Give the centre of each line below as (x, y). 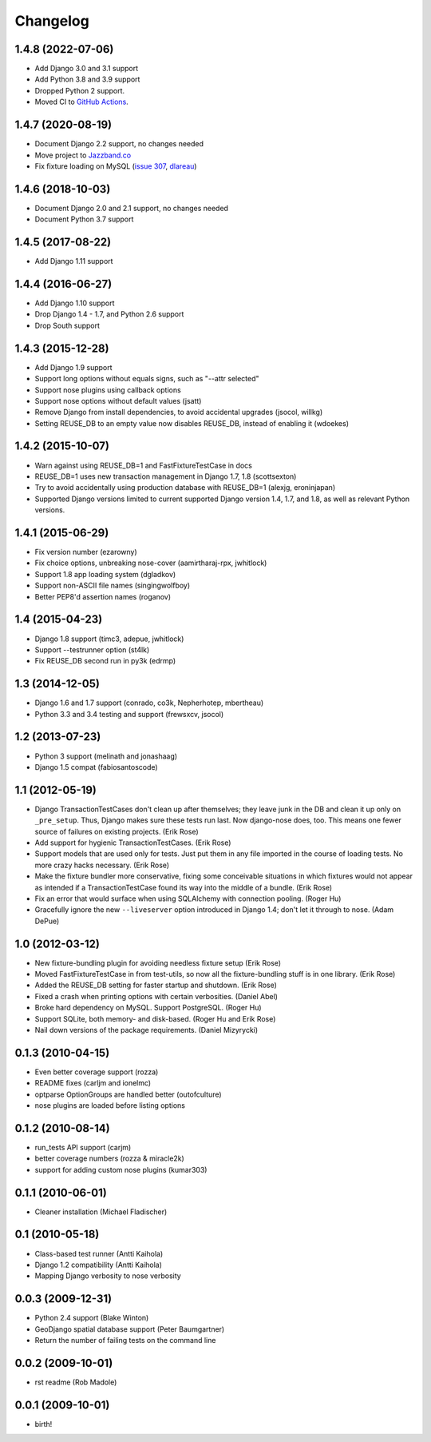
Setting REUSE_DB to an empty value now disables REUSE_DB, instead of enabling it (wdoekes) (192, 423)
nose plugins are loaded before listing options (110, 1105)
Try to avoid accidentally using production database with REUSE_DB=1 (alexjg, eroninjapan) (185, 488)
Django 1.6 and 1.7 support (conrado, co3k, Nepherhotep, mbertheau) (149, 703)
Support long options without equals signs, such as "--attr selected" (147, 379)
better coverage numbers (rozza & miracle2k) (110, 1158)
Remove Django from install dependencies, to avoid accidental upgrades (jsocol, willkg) (179, 412)
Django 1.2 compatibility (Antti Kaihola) (99, 1265)
